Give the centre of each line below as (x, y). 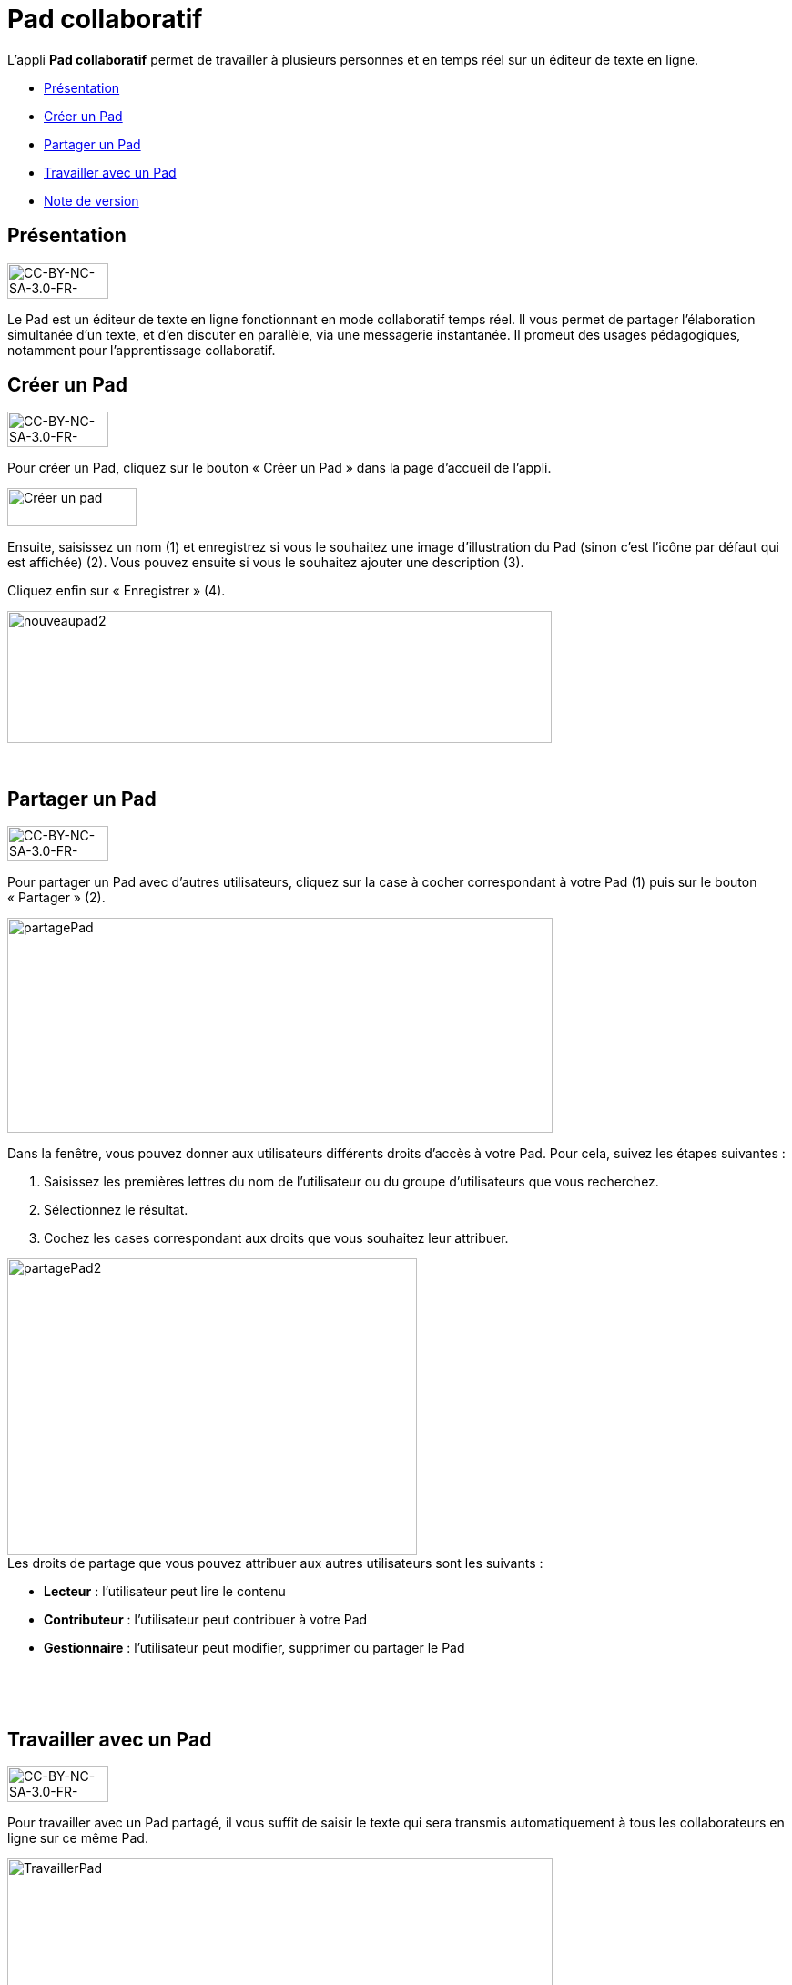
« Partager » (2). (56, 898)
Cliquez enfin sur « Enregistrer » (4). (117, 591)
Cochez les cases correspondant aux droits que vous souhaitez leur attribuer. (276, 1238)
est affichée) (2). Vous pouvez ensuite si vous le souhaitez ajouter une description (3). (266, 563)
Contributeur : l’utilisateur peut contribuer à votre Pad (206, 1620)
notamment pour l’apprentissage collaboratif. (142, 350)
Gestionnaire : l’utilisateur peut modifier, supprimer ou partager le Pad (254, 1648)
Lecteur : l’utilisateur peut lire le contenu (165, 1592)
